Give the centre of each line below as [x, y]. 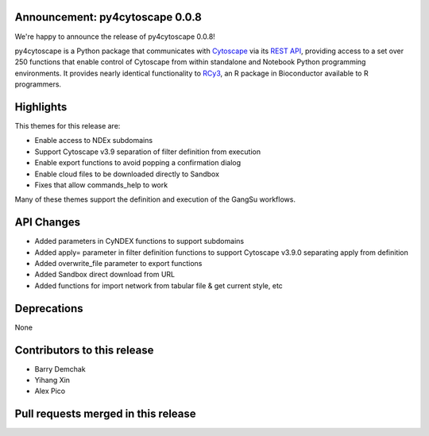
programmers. [38, 84]
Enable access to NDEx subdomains [94, 141]
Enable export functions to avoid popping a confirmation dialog [138, 163]
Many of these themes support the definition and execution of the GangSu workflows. [155, 199]
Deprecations [49, 309]
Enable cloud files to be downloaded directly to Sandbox [127, 174]
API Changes [48, 222]
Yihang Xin [52, 380]
